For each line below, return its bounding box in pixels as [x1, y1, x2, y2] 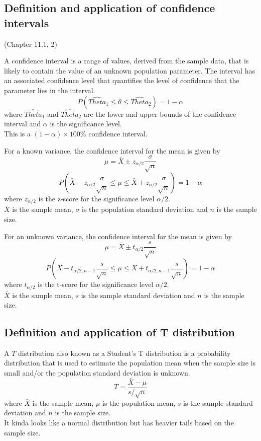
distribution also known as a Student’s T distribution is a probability [18, 347, 231, 358]
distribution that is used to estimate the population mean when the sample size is [4, 357, 256, 368]
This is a [4, 128, 31, 138]
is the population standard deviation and [82, 204, 208, 214]
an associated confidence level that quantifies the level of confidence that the [4, 75, 239, 86]
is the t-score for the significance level [38, 279, 154, 289]
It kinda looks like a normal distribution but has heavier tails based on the [4, 417, 234, 427]
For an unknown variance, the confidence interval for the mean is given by [4, 231, 232, 241]
